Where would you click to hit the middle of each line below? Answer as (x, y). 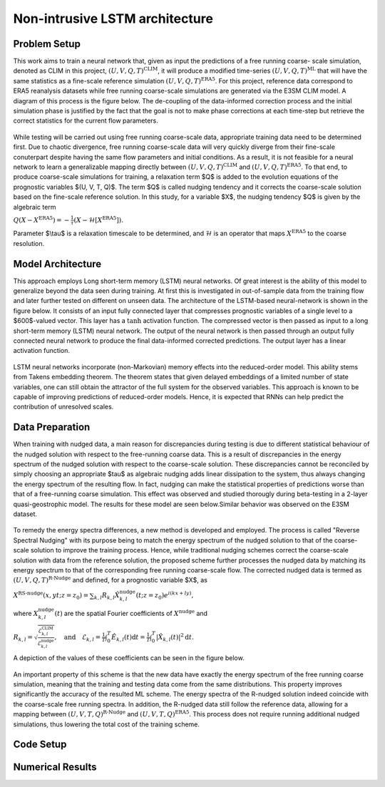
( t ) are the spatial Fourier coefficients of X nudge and (131, 613)
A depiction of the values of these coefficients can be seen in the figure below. (129, 658)
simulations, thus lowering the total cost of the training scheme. (106, 724)
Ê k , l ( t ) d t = (128, 638)
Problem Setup (47, 44)
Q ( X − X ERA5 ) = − (41, 219)
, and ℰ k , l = (78, 638)
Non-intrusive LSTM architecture (113, 19)
